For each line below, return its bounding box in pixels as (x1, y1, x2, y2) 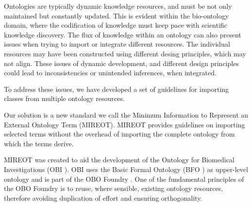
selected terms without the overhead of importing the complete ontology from (4, 129, 235, 139)
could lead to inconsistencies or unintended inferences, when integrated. (4, 68, 217, 78)
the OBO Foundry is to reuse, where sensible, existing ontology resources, (4, 183, 223, 193)
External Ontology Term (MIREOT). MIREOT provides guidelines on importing (4, 119, 245, 129)
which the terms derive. (4, 138, 74, 148)
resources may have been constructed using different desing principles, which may (4, 48, 246, 58)
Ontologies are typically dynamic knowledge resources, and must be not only (4, 1, 232, 11)
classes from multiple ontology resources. (4, 93, 125, 103)
